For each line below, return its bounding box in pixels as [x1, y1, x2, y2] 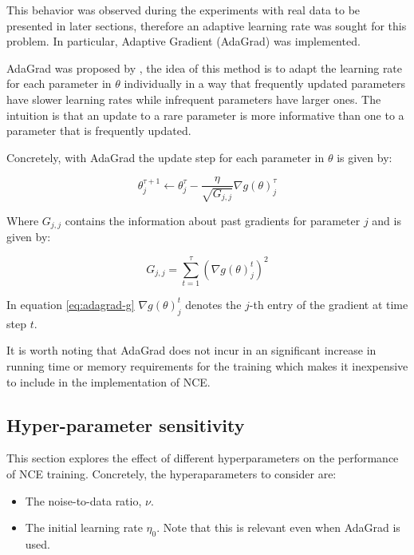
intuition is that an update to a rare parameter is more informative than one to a [6, 106, 404, 123]
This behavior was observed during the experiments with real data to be [6, 2, 361, 18]
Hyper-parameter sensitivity [6, 412, 245, 437]
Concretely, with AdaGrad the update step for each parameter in [6, 149, 325, 165]
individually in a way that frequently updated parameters [124, 75, 406, 92]
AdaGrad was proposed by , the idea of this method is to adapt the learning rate [6, 59, 403, 76]
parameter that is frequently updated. [6, 122, 191, 139]
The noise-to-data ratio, [25, 492, 142, 509]
